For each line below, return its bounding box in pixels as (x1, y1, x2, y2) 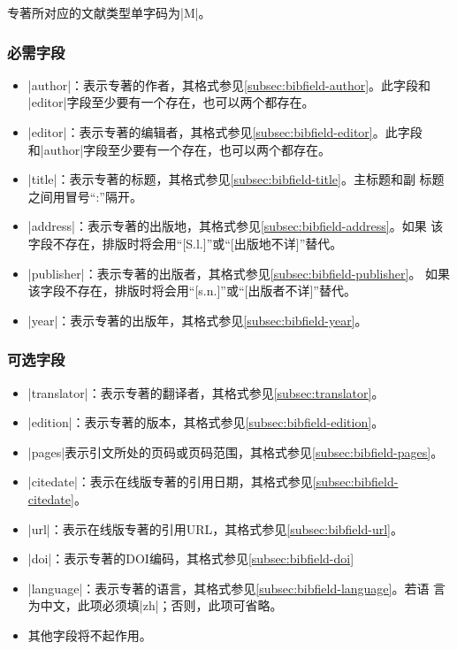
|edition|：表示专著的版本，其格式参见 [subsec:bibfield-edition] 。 (27, 413, 385, 432)
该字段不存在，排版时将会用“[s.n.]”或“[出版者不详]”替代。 (27, 281, 356, 300)
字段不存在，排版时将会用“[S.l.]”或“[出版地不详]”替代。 (27, 233, 343, 252)
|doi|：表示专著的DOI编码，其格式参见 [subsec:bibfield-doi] (27, 549, 354, 568)
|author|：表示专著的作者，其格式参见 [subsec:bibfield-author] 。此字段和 (27, 75, 431, 94)
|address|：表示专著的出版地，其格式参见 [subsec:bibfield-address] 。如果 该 (27, 217, 444, 235)
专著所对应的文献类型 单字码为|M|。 (7, 4, 211, 21)
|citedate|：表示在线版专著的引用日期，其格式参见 (27, 472, 313, 491)
